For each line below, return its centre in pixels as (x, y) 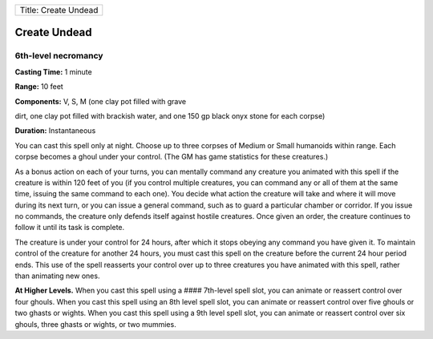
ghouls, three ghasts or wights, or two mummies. (95, 324)
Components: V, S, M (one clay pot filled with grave (101, 101)
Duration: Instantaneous (55, 131)
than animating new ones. (57, 276)
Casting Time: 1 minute (53, 71)
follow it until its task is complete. (70, 228)
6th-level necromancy (59, 56)
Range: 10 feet (39, 87)
